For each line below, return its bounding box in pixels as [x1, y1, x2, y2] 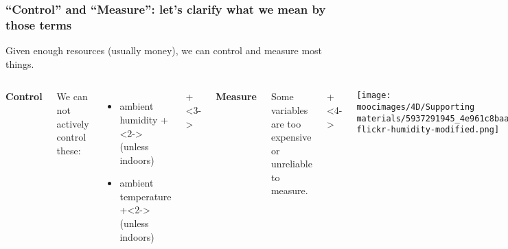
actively [56, 116, 89, 130]
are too [270, 116, 301, 130]
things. [5, 56, 34, 71]
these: [56, 143, 81, 157]
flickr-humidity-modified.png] [356, 125, 500, 135]
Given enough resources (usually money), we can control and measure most [5, 43, 323, 58]
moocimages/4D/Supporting [356, 102, 475, 112]
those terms [5, 16, 72, 33]
